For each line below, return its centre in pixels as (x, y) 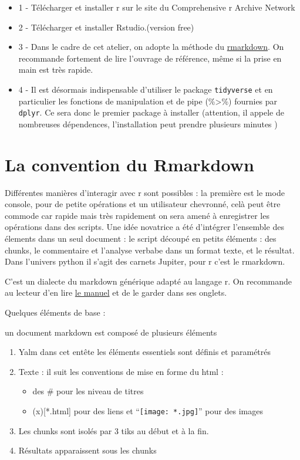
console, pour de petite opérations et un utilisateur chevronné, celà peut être (143, 204)
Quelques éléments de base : (55, 312)
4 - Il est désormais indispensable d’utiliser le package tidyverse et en (146, 89)
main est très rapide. (56, 70)
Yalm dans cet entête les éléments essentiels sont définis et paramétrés (145, 352)
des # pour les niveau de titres (88, 391)
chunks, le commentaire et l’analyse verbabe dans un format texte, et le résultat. (150, 250)
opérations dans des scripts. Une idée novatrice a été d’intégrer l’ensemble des (144, 227)
